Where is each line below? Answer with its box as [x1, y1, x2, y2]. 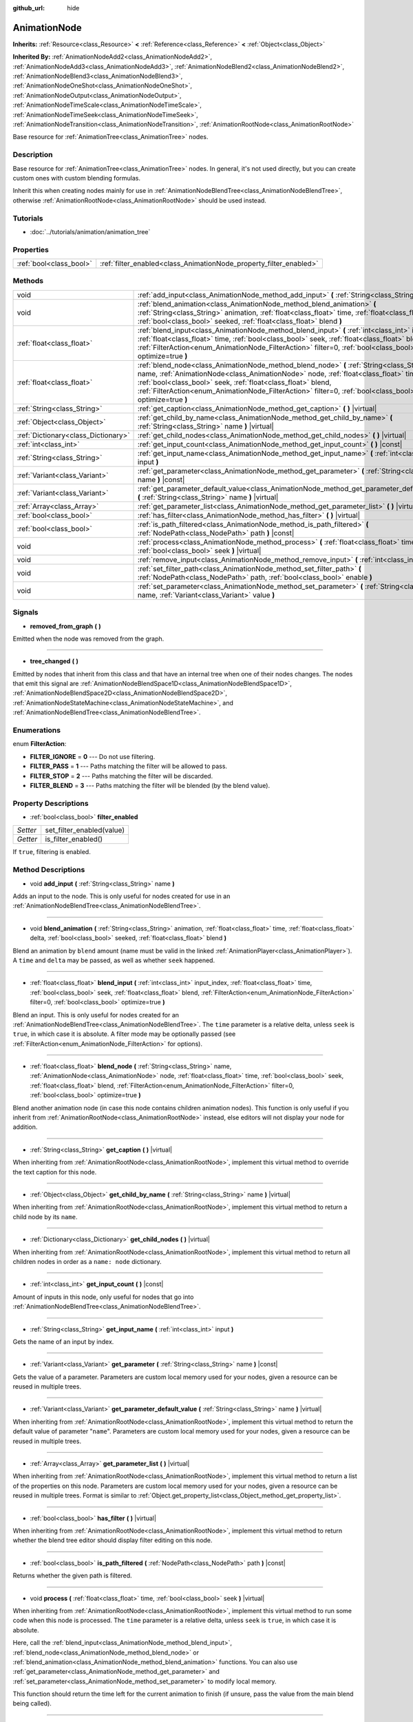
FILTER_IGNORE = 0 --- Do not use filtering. [30, 752, 156, 760]
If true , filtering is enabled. [12, 848, 91, 856]
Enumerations [12, 725, 61, 735]
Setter [17, 825, 37, 835]
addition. [12, 1123, 38, 1131]
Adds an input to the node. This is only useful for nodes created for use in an [12, 892, 231, 900]
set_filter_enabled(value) [45, 825, 125, 835]
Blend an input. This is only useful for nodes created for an [12, 1010, 179, 1019]
